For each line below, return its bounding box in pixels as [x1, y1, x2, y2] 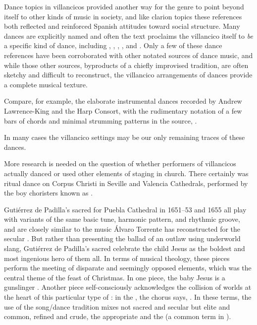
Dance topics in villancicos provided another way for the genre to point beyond [4, 1, 244, 11]
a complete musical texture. [4, 79, 88, 89]
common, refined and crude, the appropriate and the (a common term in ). [4, 311, 231, 322]
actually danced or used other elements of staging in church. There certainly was [4, 168, 249, 178]
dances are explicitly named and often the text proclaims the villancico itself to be [4, 30, 253, 41]
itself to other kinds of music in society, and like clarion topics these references [4, 11, 242, 21]
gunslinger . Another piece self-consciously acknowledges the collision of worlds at [4, 282, 252, 292]
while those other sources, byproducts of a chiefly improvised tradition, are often [4, 60, 249, 70]
